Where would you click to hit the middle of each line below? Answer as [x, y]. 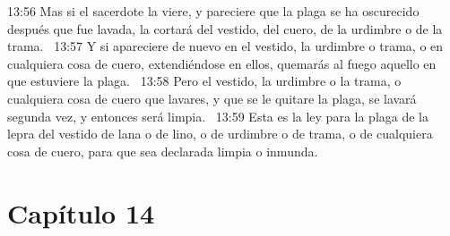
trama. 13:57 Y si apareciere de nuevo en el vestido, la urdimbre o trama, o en [225, 46]
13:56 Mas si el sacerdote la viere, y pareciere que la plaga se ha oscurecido [213, 11]
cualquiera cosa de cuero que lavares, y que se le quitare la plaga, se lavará [212, 98]
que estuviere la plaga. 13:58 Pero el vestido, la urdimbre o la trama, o [204, 81]
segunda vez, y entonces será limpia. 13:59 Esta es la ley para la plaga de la [218, 116]
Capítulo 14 [81, 212]
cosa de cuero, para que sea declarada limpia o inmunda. [163, 151]
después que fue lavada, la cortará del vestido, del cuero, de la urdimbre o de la [225, 28]
